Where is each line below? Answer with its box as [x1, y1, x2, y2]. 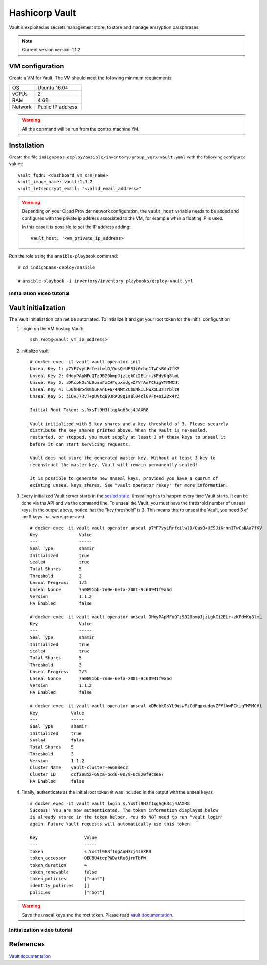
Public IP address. [37, 103, 79, 110]
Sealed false [30, 738, 85, 743]
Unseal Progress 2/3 [30, 669, 87, 674]
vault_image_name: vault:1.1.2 [18, 179, 93, 185]
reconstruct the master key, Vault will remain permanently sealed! [30, 462, 198, 467]
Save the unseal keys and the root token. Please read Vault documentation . [22, 912, 174, 918]
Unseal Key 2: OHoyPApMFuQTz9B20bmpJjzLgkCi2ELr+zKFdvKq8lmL [30, 373, 179, 379]
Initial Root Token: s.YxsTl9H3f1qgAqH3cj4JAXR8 [30, 407, 149, 413]
